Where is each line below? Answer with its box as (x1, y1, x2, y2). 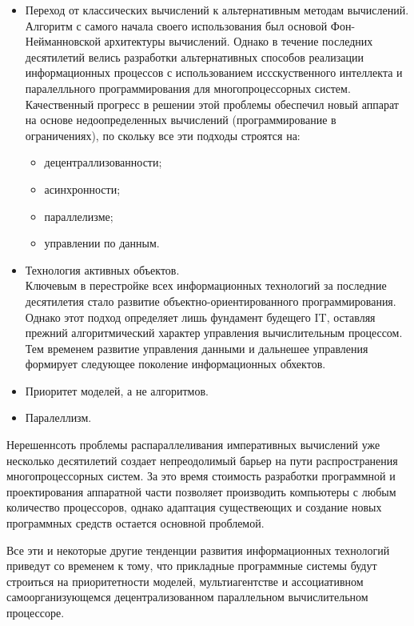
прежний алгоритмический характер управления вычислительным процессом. (25, 324, 403, 341)
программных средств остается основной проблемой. (6, 515, 265, 532)
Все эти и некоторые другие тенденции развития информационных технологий (6, 541, 390, 558)
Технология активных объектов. (25, 261, 180, 278)
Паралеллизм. (25, 409, 92, 426)
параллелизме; (44, 207, 113, 224)
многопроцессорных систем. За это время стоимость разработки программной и (6, 467, 396, 484)
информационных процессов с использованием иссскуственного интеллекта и (25, 64, 403, 81)
